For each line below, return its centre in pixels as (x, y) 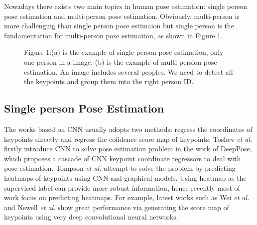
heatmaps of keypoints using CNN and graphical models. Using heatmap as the (125, 177)
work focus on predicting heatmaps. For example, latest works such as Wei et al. (127, 197)
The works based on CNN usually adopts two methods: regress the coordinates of (128, 129)
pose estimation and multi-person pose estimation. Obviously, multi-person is (122, 16)
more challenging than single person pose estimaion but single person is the (119, 26)
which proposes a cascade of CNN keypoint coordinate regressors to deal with (123, 158)
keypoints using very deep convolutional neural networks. (91, 217)
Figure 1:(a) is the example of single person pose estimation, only (124, 52)
